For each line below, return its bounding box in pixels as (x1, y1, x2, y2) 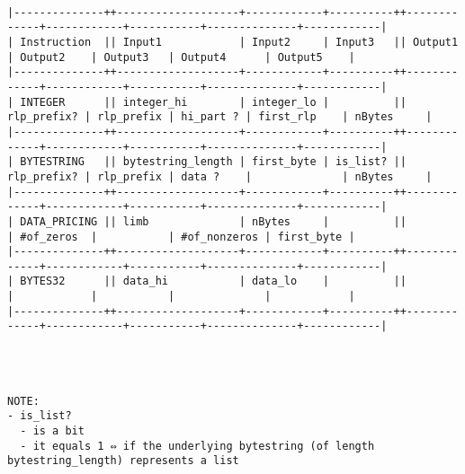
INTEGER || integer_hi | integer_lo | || (20, 95, 407, 109)
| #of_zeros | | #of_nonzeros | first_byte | (7, 230, 355, 243)
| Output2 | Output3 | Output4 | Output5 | (7, 50, 355, 64)
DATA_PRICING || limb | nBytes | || (20, 215, 407, 228)
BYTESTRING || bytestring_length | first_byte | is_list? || (20, 155, 407, 169)
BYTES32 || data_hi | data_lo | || (20, 275, 407, 288)
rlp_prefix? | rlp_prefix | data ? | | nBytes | (7, 170, 433, 183)
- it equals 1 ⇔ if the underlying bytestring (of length (20, 439, 375, 452)
